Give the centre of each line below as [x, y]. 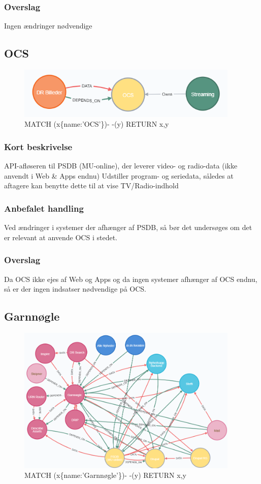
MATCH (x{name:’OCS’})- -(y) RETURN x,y [97, 124]
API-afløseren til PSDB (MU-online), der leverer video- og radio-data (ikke [121, 166]
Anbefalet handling [44, 208]
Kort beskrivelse [38, 146]
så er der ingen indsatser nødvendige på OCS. [75, 289]
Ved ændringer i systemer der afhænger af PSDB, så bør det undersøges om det [128, 227]
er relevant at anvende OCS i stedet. [61, 237]
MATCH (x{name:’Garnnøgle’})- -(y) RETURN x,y [105, 475]
